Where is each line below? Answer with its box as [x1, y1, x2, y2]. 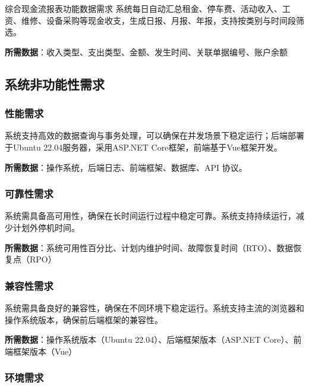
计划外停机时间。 [12, 221, 80, 233]
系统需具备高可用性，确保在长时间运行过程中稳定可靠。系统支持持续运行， [5, 209, 296, 222]
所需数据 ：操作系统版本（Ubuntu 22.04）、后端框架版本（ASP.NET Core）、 [5, 333, 294, 346]
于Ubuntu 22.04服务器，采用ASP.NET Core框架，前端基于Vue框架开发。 [5, 140, 282, 153]
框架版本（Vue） [12, 345, 77, 357]
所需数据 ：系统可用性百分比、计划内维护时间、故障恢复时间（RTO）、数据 [5, 241, 294, 254]
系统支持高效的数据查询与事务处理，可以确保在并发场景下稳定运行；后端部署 [5, 129, 304, 142]
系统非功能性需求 [5, 74, 105, 93]
